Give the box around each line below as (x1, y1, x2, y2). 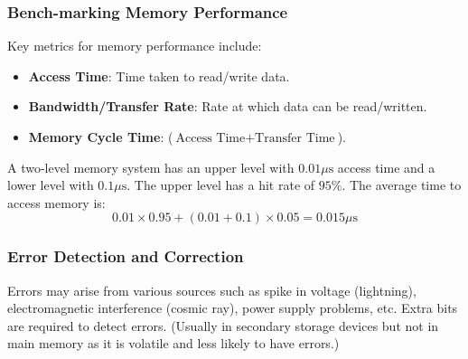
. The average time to (342, 175, 462, 194)
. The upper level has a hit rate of (126, 175, 315, 194)
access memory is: (7, 193, 106, 212)
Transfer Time (255, 132, 335, 145)
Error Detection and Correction (7, 245, 244, 268)
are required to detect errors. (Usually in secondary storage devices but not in (7, 316, 439, 335)
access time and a (337, 157, 435, 176)
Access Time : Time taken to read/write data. (28, 66, 290, 85)
